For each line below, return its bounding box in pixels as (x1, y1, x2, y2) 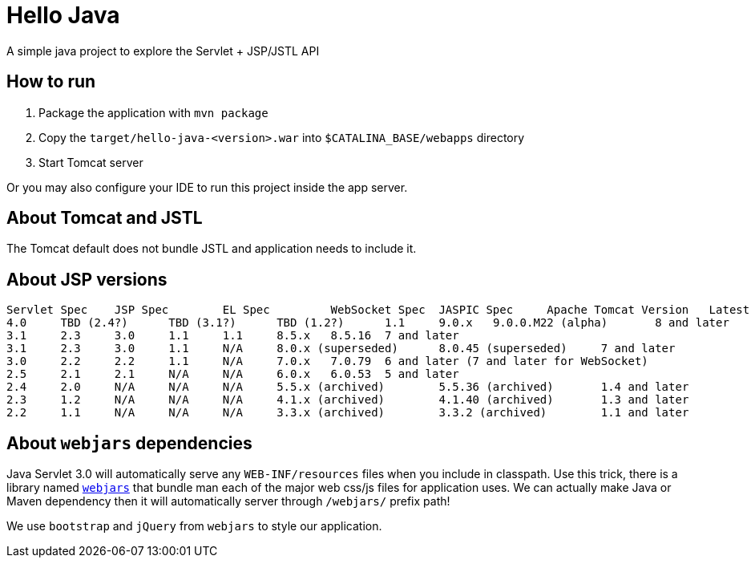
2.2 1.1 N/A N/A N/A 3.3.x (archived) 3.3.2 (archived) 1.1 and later (6, 406, 689, 420)
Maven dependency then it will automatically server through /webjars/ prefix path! (6, 494, 450, 509)
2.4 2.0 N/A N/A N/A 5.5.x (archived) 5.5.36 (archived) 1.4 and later (6, 380, 689, 394)
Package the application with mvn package (38, 105, 268, 120)
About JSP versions (6, 269, 168, 290)
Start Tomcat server (38, 155, 143, 169)
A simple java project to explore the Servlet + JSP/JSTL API (6, 43, 320, 58)
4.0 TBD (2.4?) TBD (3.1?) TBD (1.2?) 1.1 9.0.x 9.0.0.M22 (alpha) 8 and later (6, 316, 729, 330)
